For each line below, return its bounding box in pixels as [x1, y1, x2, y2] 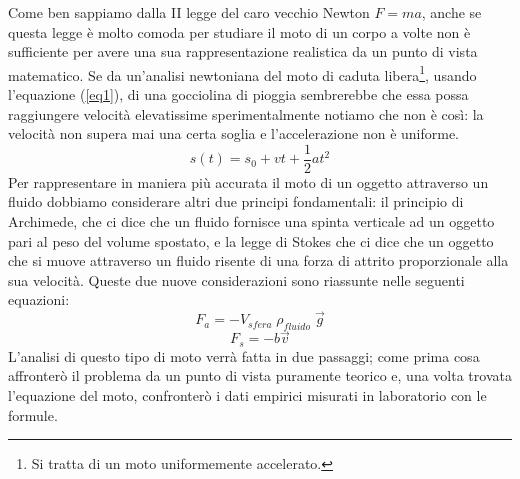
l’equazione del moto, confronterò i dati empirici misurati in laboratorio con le [8, 384, 487, 405]
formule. [8, 404, 58, 425]
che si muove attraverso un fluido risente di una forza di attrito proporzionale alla [8, 250, 509, 271]
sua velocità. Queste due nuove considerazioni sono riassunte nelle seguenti [8, 269, 465, 290]
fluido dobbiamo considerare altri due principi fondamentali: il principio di [8, 191, 464, 212]
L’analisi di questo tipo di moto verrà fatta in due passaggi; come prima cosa [8, 345, 480, 366]
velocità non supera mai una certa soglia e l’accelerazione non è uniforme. [8, 123, 460, 144]
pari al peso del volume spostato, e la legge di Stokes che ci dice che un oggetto [8, 230, 494, 251]
